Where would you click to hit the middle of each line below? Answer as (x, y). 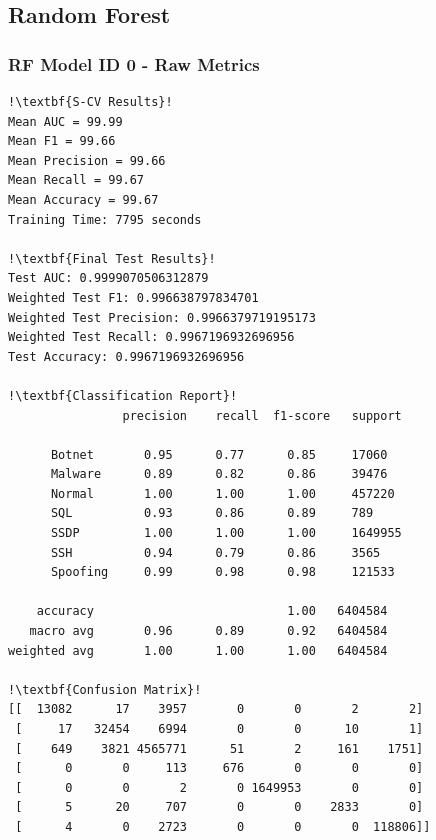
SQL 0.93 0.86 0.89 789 (212, 513)
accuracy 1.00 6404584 (212, 611)
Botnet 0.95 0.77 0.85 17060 (219, 454)
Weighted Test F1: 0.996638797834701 (133, 297)
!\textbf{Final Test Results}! (112, 258)
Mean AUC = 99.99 (65, 121)
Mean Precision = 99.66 (87, 160)
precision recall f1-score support (262, 415)
